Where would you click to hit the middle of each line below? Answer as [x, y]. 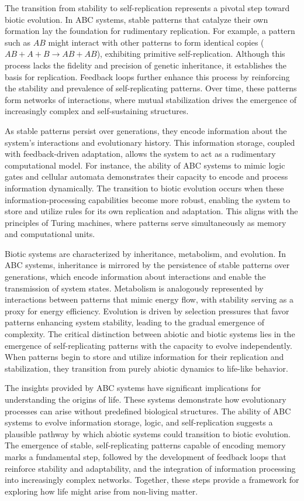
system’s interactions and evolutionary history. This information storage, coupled [150, 142]
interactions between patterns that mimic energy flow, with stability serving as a [149, 299]
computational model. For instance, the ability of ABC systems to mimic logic [145, 165]
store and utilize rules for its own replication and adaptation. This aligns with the [151, 211]
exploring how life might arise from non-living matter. [101, 491]
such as [18, 42]
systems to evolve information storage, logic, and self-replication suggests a [139, 422]
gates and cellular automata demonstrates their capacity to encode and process [146, 176]
